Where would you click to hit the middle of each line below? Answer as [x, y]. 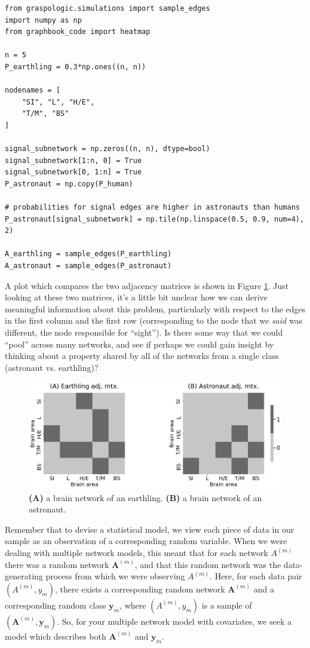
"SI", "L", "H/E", [58, 102]
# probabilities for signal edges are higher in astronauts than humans [152, 208]
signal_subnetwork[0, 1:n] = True [73, 172]
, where [133, 605]
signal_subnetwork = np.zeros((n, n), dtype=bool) [108, 149]
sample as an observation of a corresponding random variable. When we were [146, 541]
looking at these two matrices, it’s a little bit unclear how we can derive [136, 297]
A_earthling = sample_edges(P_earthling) [88, 254]
